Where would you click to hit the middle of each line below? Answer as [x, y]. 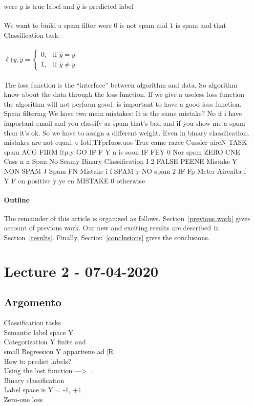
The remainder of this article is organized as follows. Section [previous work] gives [127, 218]
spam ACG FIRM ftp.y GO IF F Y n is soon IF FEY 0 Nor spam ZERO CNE [122, 151]
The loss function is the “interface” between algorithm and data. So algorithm [121, 84]
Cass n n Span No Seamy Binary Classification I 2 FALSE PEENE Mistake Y [121, 161]
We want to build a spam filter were [58, 25]
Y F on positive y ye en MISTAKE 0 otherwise [74, 180]
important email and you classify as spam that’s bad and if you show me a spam [125, 123]
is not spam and [144, 25]
